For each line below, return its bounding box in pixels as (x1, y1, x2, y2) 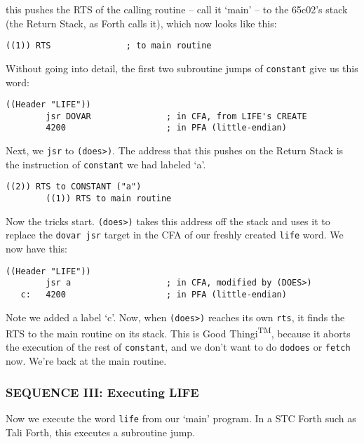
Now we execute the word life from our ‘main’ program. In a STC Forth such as (6, 410, 356, 425)
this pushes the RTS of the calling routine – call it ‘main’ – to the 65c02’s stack (6, 2, 348, 16)
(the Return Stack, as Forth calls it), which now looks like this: (6, 15, 277, 30)
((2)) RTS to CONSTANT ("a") (6, 182, 142, 192)
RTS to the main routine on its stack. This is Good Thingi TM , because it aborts (6, 324, 351, 340)
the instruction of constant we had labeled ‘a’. (6, 156, 206, 171)
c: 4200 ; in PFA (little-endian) (20, 289, 287, 300)
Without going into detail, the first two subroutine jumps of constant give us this (6, 60, 358, 75)
